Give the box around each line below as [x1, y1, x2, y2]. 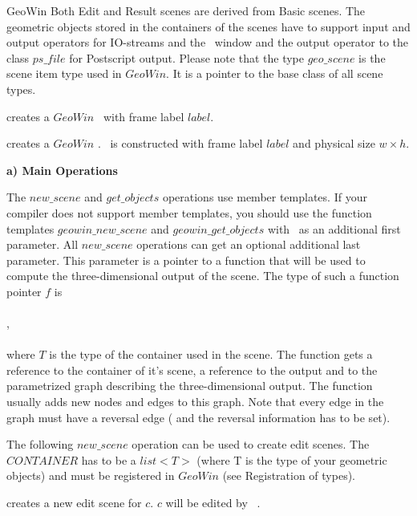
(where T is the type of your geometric [196, 451, 387, 468]
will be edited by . [165, 494, 261, 511]
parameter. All [6, 236, 79, 253]
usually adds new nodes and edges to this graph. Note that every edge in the [6, 393, 384, 410]
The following [6, 436, 74, 453]
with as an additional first [267, 220, 401, 237]
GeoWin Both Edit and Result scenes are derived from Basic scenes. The [6, 2, 366, 18]
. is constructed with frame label [97, 135, 263, 152]
